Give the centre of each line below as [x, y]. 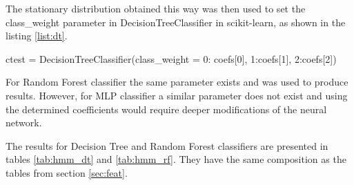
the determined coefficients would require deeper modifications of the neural [166, 109]
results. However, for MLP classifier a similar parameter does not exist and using [177, 95]
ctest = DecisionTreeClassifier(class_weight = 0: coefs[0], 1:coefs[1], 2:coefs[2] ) [171, 58]
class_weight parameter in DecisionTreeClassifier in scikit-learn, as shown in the [176, 22]
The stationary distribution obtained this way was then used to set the [156, 8]
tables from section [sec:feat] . [67, 172]
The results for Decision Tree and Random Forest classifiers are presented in [167, 145]
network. [24, 123]
